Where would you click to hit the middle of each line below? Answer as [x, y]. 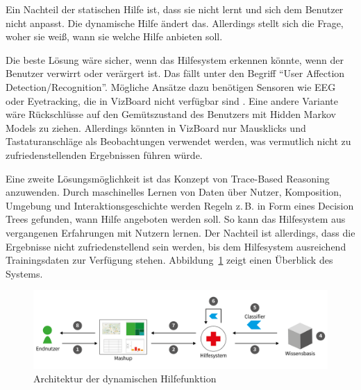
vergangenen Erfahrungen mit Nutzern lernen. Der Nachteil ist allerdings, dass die [180, 232]
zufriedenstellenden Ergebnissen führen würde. [104, 154]
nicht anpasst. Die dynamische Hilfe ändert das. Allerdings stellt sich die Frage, [175, 23]
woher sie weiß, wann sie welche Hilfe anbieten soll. [114, 36]
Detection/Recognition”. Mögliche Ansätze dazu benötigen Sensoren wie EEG [171, 86]
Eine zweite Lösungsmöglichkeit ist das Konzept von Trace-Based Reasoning [168, 178]
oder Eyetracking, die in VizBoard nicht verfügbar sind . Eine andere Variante [172, 100]
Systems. [24, 273]
